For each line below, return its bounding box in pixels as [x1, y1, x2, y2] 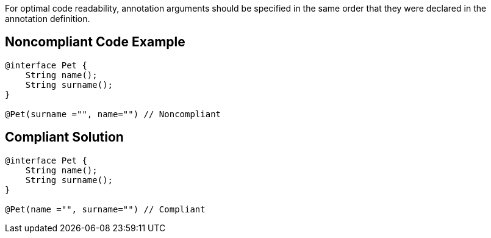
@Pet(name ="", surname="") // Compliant [5, 204, 206, 214]
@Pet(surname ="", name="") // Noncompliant [5, 109, 221, 119]
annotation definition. [5, 13, 90, 24]
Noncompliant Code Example [5, 34, 185, 50]
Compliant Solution [5, 129, 124, 145]
